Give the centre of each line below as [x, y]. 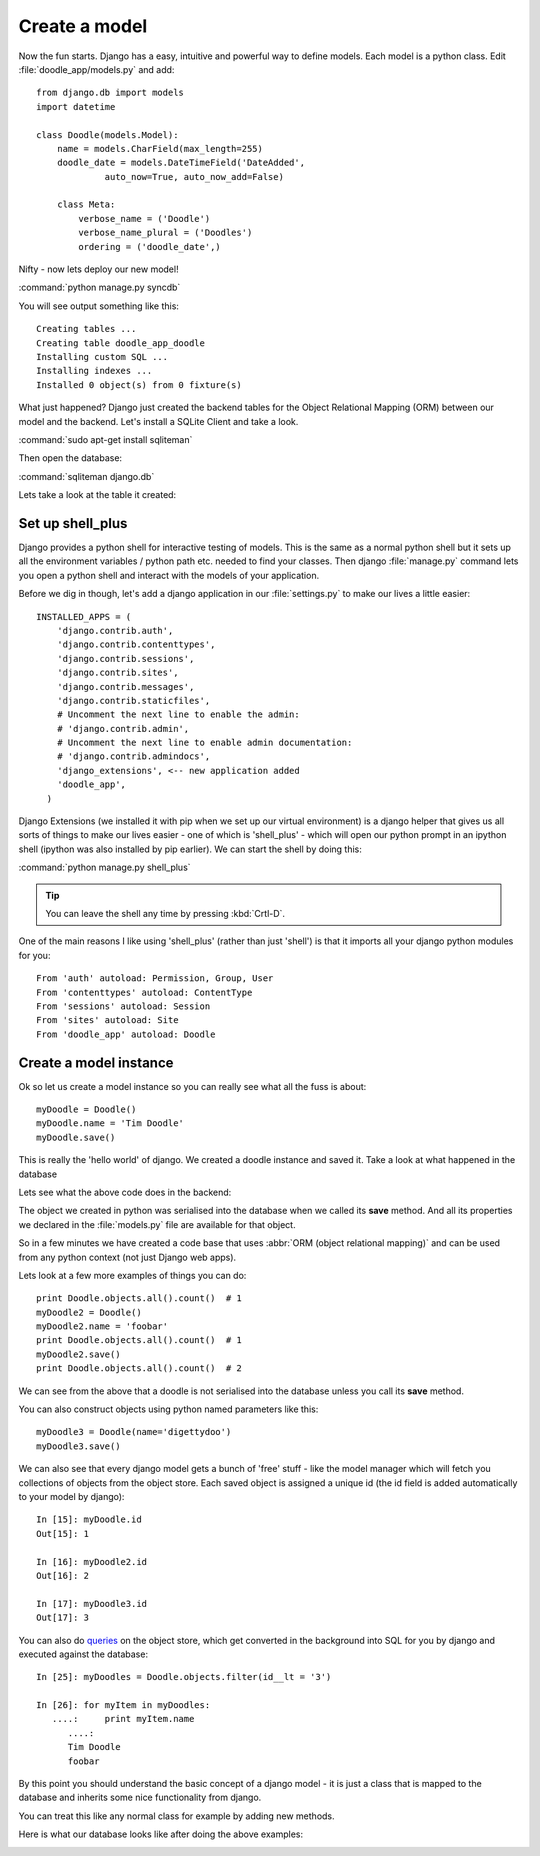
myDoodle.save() [76, 1137]
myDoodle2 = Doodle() [89, 1312]
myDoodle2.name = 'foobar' [102, 1326]
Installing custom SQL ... [102, 356]
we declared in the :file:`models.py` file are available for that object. [157, 1224]
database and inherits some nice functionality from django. [140, 1797]
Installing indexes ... [94, 371]
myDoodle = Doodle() [86, 1109]
